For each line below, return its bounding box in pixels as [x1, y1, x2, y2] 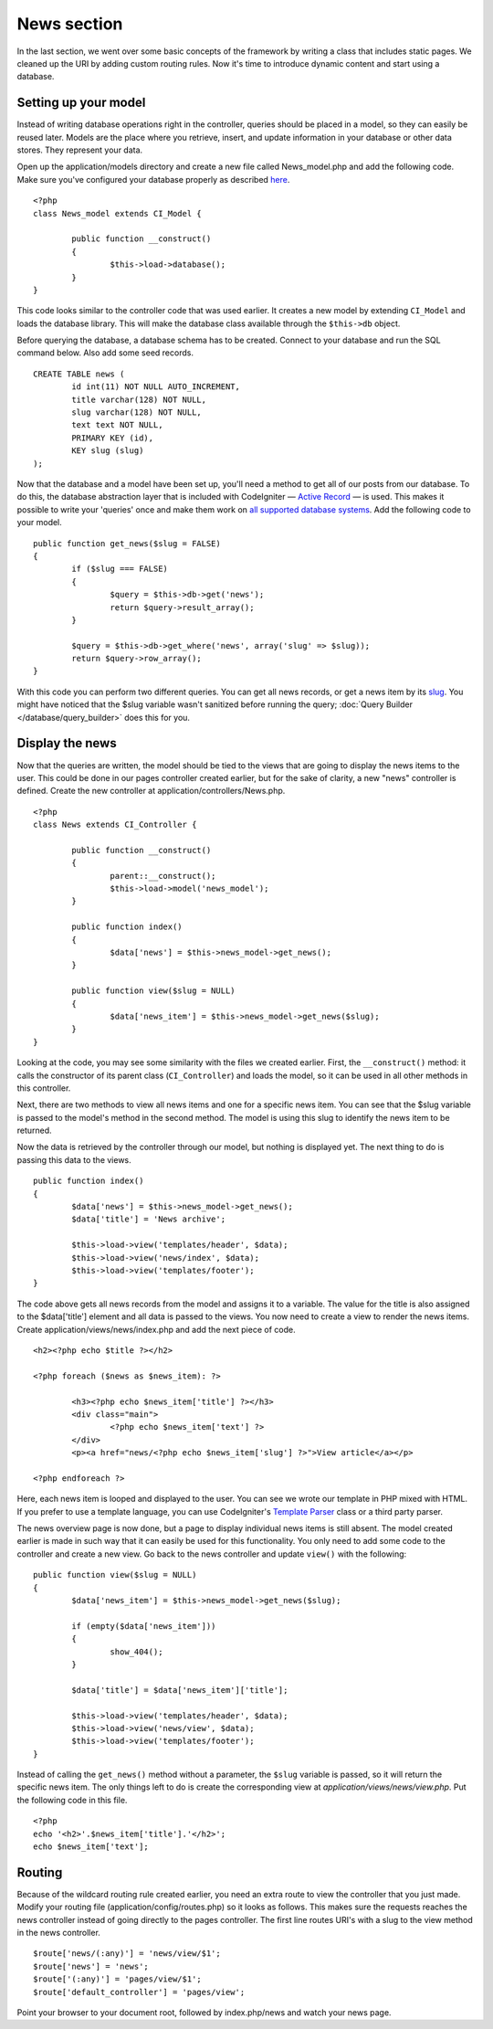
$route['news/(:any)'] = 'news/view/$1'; [33, 1949, 221, 1959]
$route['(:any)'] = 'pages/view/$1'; [33, 1974, 203, 1984]
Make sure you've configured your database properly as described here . [16, 174, 290, 185]
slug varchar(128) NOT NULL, [71, 407, 203, 417]
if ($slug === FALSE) [71, 564, 169, 575]
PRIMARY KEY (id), [71, 432, 154, 443]
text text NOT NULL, [71, 420, 163, 430]
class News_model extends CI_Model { [33, 208, 203, 218]
